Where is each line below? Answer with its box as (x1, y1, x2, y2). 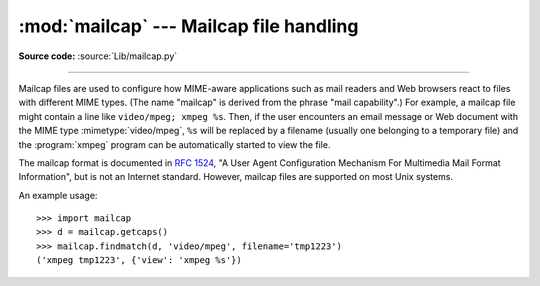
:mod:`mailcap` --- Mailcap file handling (18, 15, 359, 37)
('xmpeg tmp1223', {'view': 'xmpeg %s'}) (36, 255, 242, 266)
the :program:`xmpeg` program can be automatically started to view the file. (18, 138, 331, 150)
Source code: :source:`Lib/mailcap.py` (18, 50, 178, 62)
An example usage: (18, 189, 98, 201)
